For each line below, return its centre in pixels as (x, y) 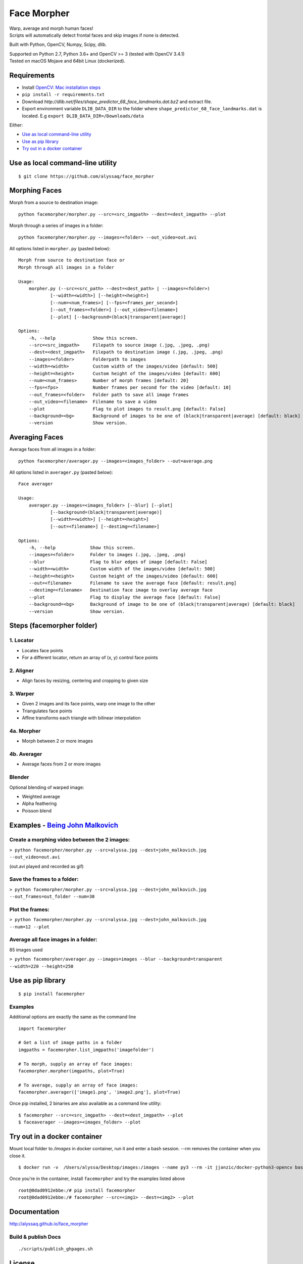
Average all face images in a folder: (54, 939)
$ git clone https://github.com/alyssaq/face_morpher (86, 176)
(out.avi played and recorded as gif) (46, 866)
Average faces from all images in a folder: (53, 449)
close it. (18, 1156)
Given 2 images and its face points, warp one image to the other (89, 704)
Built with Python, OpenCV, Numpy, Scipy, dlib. (58, 44)
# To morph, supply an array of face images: (76, 1064)
